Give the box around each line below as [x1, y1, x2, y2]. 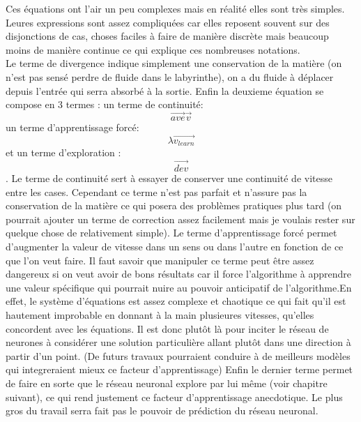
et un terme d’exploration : [6, 145, 121, 160]
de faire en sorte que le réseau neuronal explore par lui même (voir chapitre [6, 375, 328, 390]
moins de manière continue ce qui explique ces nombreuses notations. [6, 42, 300, 56]
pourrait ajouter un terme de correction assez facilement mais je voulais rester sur [6, 211, 355, 226]
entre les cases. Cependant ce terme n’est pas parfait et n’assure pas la [6, 184, 307, 199]
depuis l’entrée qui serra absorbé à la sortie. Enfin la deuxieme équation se [6, 83, 324, 98]
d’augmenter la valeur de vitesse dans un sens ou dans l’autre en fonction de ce [6, 239, 344, 254]
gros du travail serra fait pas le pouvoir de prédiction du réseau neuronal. [6, 403, 318, 418]
